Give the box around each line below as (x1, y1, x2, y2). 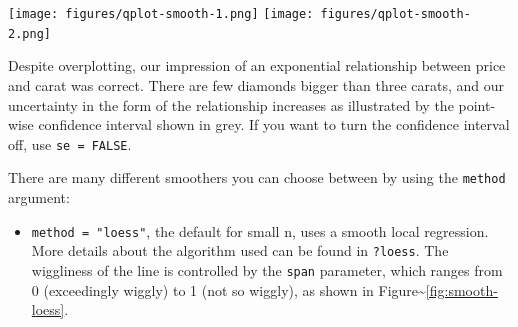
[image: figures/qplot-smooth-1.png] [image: (8, 7, 314, 21)
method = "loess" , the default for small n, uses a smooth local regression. (31, 220, 489, 241)
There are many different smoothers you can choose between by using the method (8, 167, 506, 188)
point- (458, 94, 496, 115)
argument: (8, 187, 70, 207)
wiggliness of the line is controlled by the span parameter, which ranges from (31, 259, 503, 280)
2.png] (8, 26, 51, 41)
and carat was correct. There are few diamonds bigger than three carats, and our (8, 74, 505, 95)
